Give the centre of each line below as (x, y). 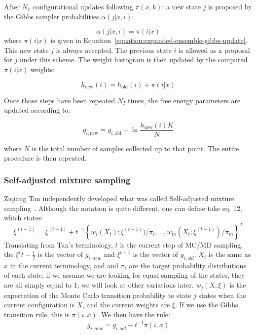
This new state (26, 50)
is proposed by (230, 6)
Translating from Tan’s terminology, (58, 244)
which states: (24, 218)
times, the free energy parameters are (184, 100)
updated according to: (37, 110)
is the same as (230, 254)
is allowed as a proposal (214, 50)
